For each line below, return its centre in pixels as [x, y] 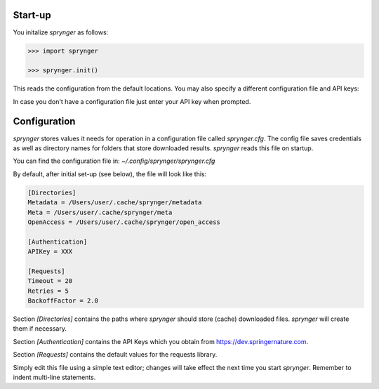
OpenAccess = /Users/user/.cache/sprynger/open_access [124, 222]
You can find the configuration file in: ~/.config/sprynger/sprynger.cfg [114, 161]
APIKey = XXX [50, 252]
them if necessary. [40, 329]
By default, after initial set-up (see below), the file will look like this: [110, 174]
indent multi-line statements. [54, 377]
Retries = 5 [48, 291]
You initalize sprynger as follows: [61, 32]
